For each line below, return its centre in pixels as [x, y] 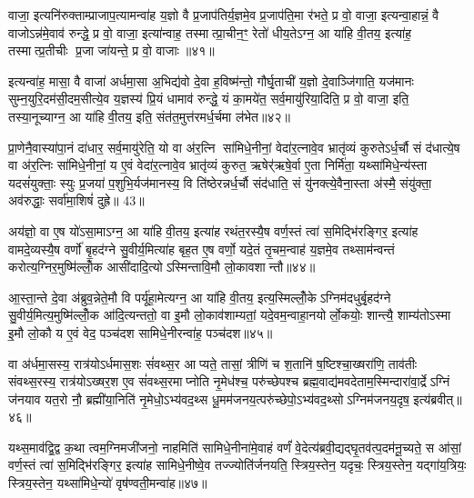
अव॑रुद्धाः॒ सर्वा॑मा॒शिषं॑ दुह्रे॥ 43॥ [76, 200]
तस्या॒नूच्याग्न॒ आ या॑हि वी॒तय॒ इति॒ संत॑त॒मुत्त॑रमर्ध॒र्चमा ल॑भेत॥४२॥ [149, 116]
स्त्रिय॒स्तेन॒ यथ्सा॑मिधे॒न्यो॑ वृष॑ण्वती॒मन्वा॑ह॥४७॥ [108, 483]
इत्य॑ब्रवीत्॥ [438, 398]
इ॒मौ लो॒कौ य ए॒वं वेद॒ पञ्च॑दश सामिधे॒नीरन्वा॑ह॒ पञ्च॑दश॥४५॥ [141, 332]
